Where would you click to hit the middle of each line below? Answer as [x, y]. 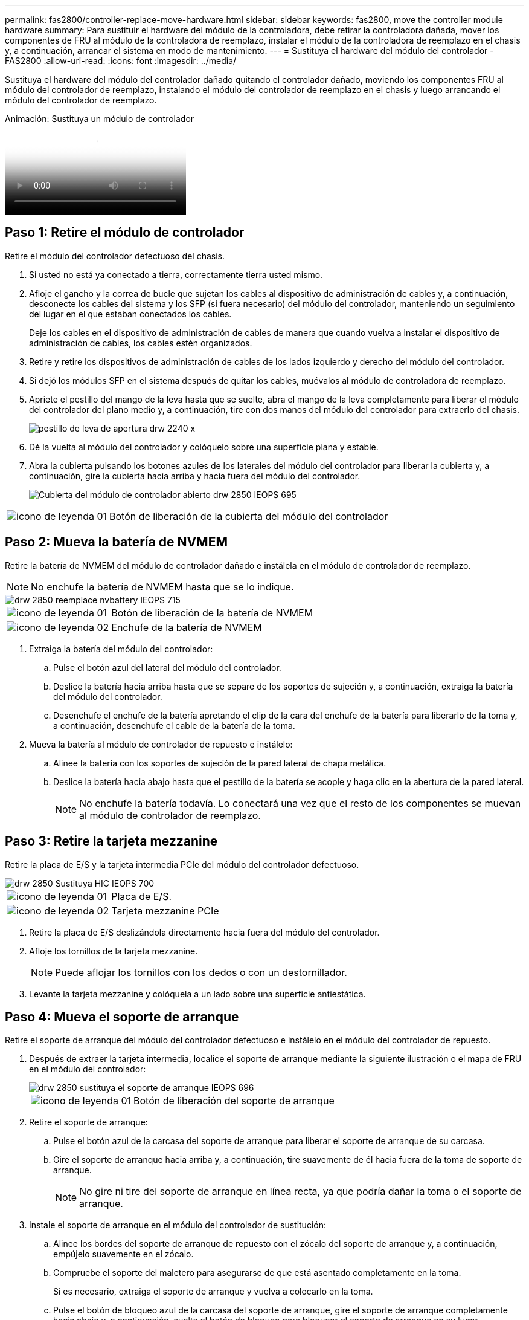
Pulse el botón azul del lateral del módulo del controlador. [167, 667]
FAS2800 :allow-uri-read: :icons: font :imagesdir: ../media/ [121, 61]
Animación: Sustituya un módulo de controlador [100, 119]
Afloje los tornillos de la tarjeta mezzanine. [114, 951]
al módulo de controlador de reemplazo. [170, 815]
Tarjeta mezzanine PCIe [165, 911]
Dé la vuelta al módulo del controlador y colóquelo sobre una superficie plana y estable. [204, 447]
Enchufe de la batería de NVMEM [187, 627]
